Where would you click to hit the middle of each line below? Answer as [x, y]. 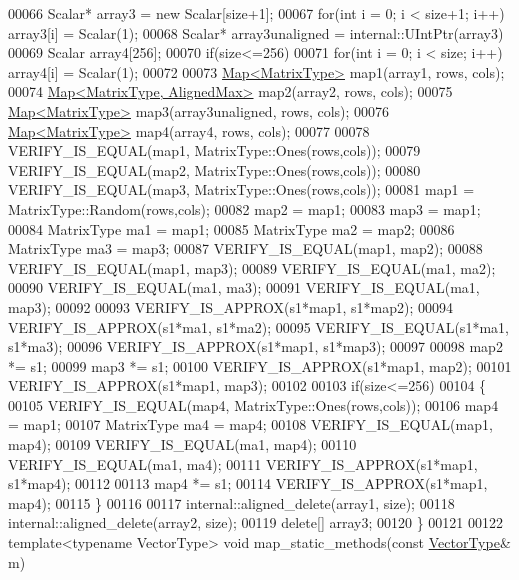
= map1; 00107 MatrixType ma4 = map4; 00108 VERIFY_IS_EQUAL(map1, [250, 424]
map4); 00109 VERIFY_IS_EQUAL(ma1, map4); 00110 [182, 444]
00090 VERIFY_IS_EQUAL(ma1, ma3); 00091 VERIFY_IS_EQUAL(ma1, [244, 287]
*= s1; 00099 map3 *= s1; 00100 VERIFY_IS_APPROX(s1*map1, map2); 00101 [260, 365]
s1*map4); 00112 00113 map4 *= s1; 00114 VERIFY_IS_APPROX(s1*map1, [248, 483]
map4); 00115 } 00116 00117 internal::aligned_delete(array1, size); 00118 [231, 502]
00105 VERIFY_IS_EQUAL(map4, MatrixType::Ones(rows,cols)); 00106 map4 [253, 404]
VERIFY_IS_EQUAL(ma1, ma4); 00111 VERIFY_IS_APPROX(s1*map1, [243, 463]
